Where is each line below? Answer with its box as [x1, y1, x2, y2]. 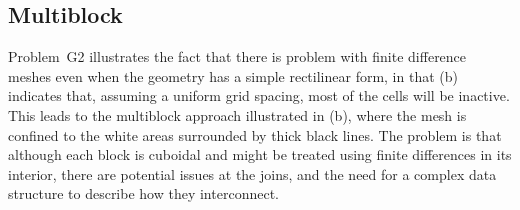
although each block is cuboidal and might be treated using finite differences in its [8, 144, 512, 165]
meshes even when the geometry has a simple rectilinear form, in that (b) [8, 65, 458, 86]
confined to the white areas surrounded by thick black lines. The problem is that [8, 124, 502, 145]
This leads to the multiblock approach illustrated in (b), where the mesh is [8, 104, 467, 125]
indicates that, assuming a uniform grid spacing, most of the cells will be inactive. [8, 85, 510, 106]
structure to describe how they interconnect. [8, 183, 279, 204]
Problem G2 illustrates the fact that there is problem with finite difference [8, 46, 467, 67]
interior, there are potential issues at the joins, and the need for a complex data [8, 163, 497, 184]
